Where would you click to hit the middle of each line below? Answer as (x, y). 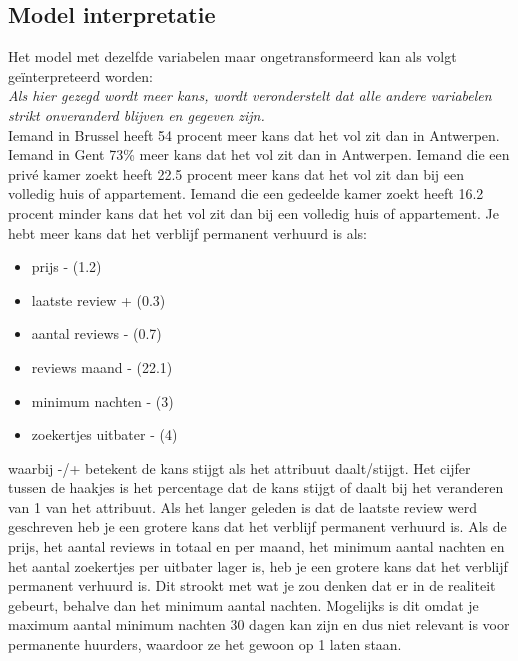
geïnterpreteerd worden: (80, 75)
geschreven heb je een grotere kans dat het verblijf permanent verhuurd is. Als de (257, 526)
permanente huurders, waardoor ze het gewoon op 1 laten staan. (205, 644)
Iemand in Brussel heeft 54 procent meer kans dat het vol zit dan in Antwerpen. (254, 134)
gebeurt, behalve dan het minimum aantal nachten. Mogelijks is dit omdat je (243, 604)
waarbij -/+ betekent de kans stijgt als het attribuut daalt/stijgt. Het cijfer (239, 467)
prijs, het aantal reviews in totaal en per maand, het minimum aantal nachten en (256, 546)
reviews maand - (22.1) (102, 366)
